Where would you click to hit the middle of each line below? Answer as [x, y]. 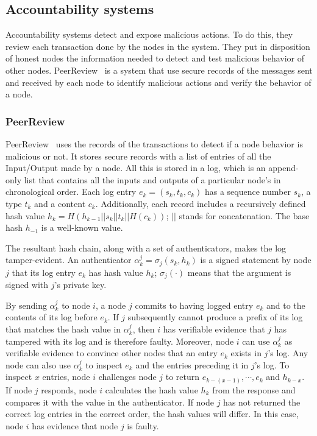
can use [256, 341]
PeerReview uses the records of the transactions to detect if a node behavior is [154, 143]
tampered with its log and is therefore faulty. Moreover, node [120, 341]
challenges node [127, 377]
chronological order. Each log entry [71, 192]
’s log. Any [288, 353]
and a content [60, 203]
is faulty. [143, 425]
